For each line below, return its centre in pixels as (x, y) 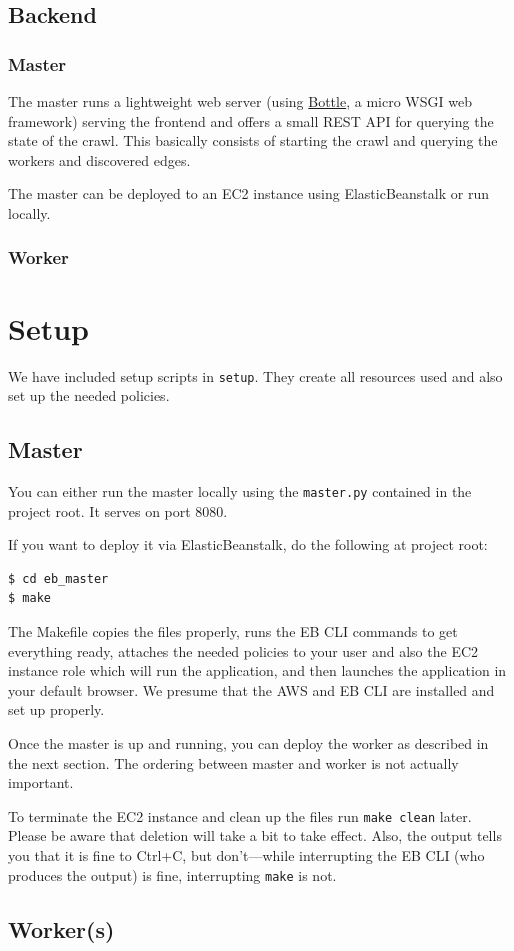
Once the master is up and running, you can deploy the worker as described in (248, 742)
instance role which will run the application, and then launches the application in (257, 670)
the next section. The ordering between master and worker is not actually (233, 762)
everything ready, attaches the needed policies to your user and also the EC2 (243, 650)
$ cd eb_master (58, 578)
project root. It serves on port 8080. (118, 510)
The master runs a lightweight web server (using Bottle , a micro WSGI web (240, 101)
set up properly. (56, 709)
